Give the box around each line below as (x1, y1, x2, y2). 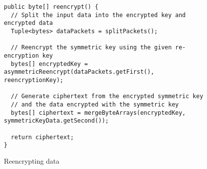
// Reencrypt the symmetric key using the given (11, 44, 172, 51)
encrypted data (4, 20, 53, 27)
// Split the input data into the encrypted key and (11, 11, 186, 19)
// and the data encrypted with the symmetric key (11, 101, 179, 108)
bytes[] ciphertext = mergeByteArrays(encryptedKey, (11, 109, 186, 116)
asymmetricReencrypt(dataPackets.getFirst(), (4, 68, 154, 76)
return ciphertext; (11, 133, 74, 141)
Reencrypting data (4, 155, 60, 166)
